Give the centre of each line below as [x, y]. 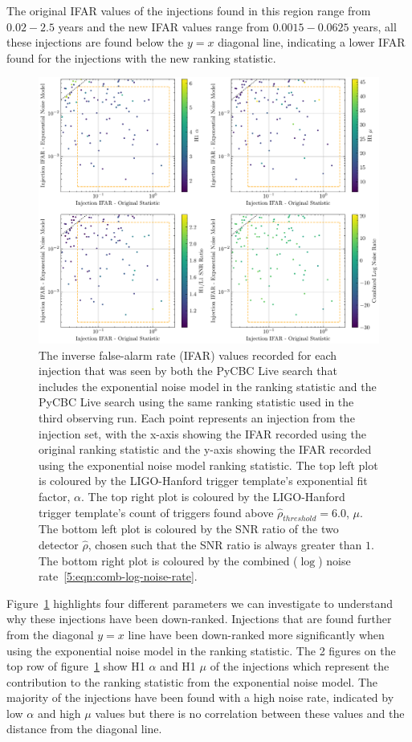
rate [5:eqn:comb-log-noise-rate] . [118, 576]
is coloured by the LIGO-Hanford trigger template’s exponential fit [203, 481]
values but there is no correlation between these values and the [250, 713]
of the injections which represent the [300, 666]
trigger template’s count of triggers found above [156, 512]
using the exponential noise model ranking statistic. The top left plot [208, 465]
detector [59, 544]
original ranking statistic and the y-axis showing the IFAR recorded [205, 449]
